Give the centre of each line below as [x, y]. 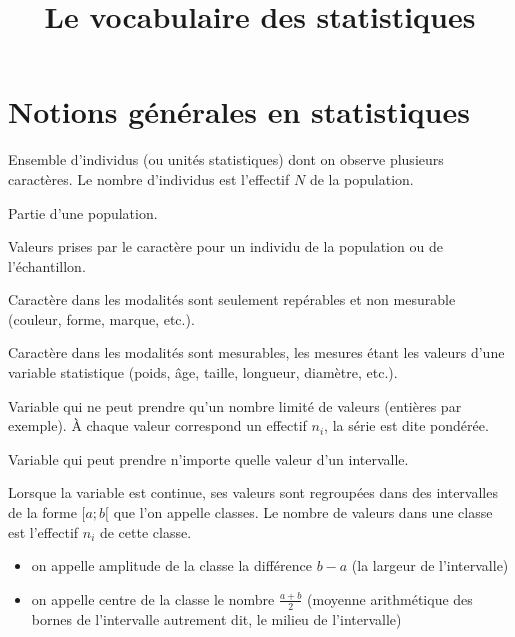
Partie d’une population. [83, 212]
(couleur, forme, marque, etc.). [101, 318]
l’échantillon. [47, 265]
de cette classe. [145, 531]
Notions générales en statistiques [239, 111]
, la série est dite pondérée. [406, 425]
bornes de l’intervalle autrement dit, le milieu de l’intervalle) [216, 618]
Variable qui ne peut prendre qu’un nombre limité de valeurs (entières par [235, 405]
